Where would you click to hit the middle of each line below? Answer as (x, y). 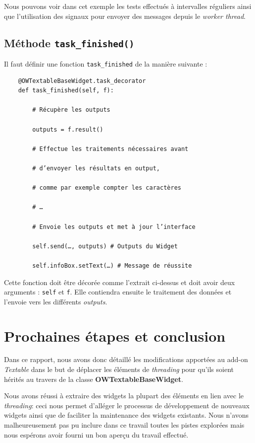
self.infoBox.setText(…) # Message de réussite (112, 265)
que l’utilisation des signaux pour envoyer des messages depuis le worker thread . (125, 16)
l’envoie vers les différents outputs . (56, 301)
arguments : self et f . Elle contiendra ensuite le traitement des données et (118, 292)
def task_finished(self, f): (66, 91)
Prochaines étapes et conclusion (115, 335)
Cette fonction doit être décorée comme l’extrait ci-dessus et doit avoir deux (120, 282)
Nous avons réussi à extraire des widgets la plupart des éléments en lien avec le (124, 396)
